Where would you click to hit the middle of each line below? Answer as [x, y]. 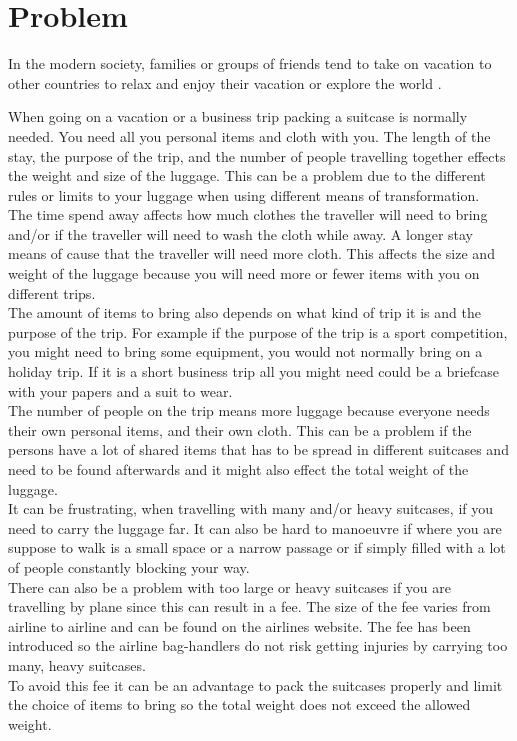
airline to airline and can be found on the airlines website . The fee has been [239, 625]
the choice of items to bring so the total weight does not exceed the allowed [239, 704]
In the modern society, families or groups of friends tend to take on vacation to [250, 63]
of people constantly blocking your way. [129, 566]
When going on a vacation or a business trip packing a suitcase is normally [238, 116]
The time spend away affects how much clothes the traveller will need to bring [248, 214]
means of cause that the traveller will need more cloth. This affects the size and [251, 253]
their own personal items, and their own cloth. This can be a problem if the [240, 429]
